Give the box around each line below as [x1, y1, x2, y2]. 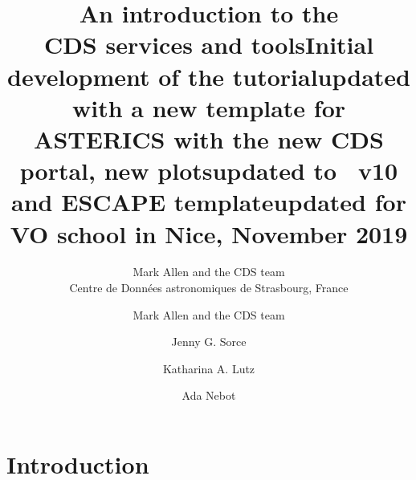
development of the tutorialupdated [7, 59, 410, 92]
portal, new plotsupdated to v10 [19, 154, 398, 187]
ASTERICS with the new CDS [34, 122, 384, 155]
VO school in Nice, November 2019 [10, 217, 408, 250]
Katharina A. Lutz [162, 360, 255, 376]
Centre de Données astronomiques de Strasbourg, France [69, 279, 349, 296]
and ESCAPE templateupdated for [11, 185, 406, 218]
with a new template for [71, 91, 346, 124]
